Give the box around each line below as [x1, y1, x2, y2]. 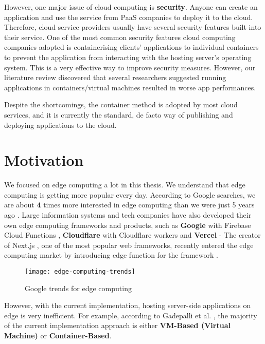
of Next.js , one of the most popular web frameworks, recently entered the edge [4, 239, 254, 250]
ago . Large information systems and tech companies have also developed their [4, 209, 252, 220]
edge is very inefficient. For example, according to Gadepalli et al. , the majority [4, 310, 257, 320]
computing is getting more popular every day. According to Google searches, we [4, 189, 256, 200]
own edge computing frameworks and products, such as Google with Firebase [4, 219, 251, 230]
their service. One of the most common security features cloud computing [4, 31, 236, 42]
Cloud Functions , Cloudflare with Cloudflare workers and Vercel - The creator [4, 230, 261, 240]
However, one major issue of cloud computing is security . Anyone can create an [4, 2, 258, 12]
